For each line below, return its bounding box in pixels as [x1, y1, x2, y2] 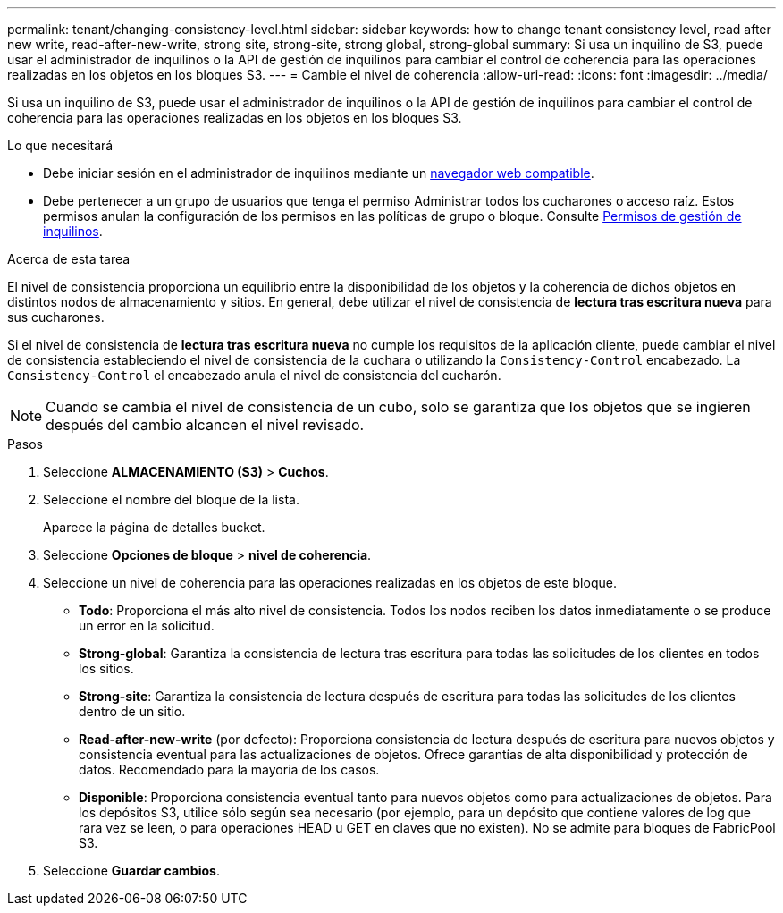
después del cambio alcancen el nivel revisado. [46, 416, 365, 434]
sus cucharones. [7, 309, 105, 325]
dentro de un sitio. [79, 704, 186, 719]
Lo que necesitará [7, 138, 114, 153]
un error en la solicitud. [79, 618, 215, 633]
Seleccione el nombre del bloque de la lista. [43, 492, 299, 507]
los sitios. [79, 661, 134, 676]
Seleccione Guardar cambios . [43, 863, 220, 878]
